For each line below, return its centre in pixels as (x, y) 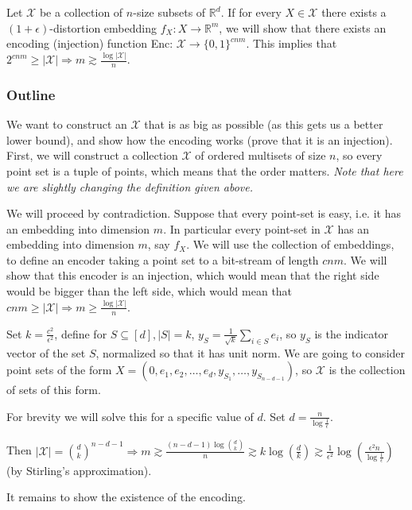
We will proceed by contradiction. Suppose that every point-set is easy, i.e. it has (204, 213)
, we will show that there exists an (303, 27)
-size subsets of (169, 12)
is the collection (367, 370)
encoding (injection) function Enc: (90, 43)
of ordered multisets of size (260, 155)
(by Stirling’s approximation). (79, 470)
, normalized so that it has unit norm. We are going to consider (251, 352)
